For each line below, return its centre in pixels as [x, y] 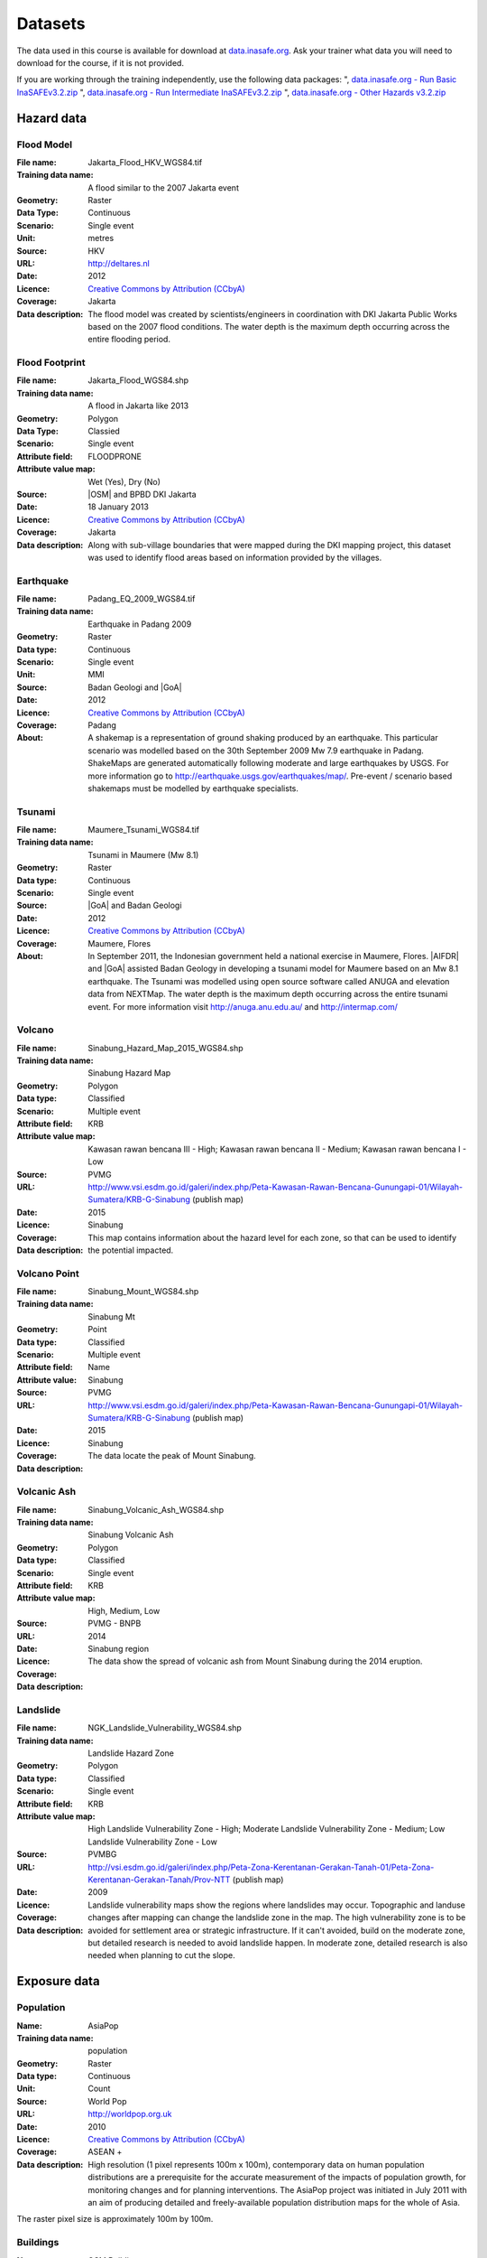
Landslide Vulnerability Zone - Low [153, 1842]
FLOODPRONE [115, 456]
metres [101, 238]
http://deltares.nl [119, 263]
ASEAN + [105, 2152]
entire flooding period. [129, 340]
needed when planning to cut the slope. [161, 1955]
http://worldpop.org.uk [130, 2114]
